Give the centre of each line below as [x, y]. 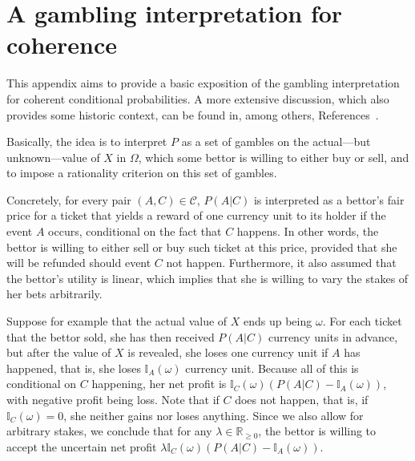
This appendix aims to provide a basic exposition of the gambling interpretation [203, 83]
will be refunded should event [79, 263]
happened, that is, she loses [74, 368]
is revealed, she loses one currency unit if [228, 352]
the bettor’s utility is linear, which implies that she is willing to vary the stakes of [207, 278]
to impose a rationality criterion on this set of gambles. [142, 173]
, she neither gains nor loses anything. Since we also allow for [214, 415]
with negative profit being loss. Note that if [113, 399]
